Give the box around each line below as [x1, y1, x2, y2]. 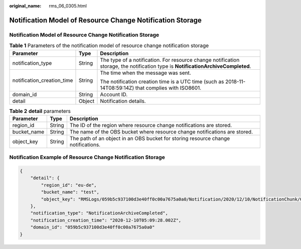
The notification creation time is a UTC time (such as [100, 78, 224, 85]
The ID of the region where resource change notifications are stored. [69, 121, 232, 129]
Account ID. [100, 91, 128, 98]
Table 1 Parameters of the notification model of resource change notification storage [9, 42, 209, 49]
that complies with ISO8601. [135, 84, 202, 91]
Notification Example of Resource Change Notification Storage [9, 154, 165, 161]
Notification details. [100, 97, 146, 104]
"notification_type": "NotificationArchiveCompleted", [30, 210, 168, 216]
